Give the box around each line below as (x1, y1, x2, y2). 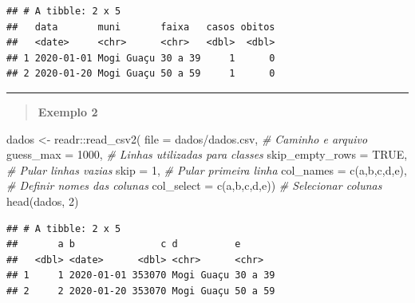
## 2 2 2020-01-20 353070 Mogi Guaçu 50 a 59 (6, 285, 275, 297)
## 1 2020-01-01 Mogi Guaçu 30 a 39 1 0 (6, 52, 275, 64)
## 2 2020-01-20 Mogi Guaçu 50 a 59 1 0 (6, 68, 275, 80)
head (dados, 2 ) (6, 192, 79, 209)
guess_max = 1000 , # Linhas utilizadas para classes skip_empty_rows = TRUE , (6, 146, 408, 163)
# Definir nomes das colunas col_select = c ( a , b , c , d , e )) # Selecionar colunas (6, 177, 382, 194)
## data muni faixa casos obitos (6, 21, 275, 33)
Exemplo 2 (38, 103, 98, 120)
